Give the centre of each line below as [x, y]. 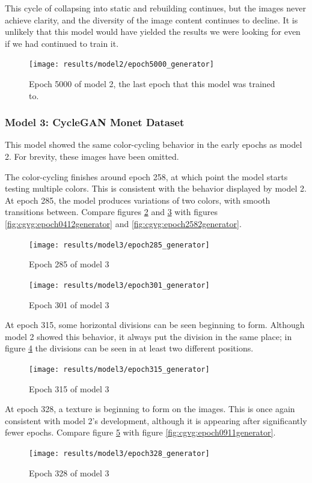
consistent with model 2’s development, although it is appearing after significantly [156, 420]
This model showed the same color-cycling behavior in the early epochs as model [154, 144]
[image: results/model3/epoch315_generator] [119, 369]
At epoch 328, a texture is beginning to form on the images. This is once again [150, 409]
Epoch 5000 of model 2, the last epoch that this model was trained [152, 84]
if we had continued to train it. [62, 43]
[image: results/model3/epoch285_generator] [119, 245]
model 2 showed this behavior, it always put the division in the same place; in [148, 336]
